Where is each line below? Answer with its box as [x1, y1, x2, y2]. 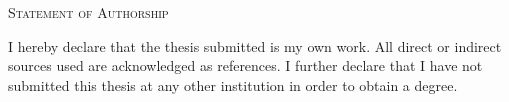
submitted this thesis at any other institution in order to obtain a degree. [8, 74, 458, 95]
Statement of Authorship [8, 2, 169, 22]
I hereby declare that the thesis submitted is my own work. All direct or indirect [8, 35, 502, 56]
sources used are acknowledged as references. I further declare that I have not [8, 55, 483, 76]
